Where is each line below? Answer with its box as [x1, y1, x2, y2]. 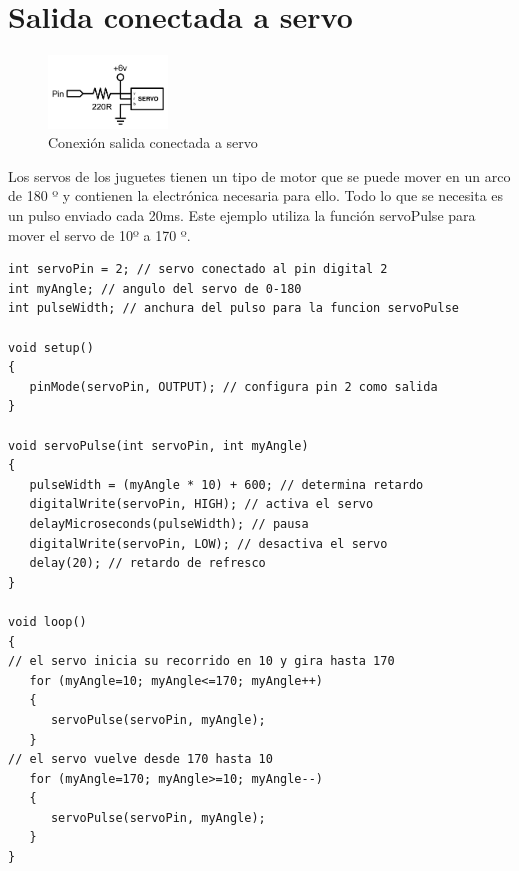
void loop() [8, 614, 87, 629]
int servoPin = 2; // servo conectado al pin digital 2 [8, 262, 388, 277]
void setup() [8, 340, 94, 355]
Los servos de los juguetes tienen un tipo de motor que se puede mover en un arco [8, 165, 511, 186]
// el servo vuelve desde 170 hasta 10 [8, 752, 273, 767]
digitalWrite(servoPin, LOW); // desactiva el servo [29, 536, 388, 551]
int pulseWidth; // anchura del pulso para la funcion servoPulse [8, 301, 460, 316]
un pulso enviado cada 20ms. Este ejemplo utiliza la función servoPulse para [8, 205, 476, 226]
